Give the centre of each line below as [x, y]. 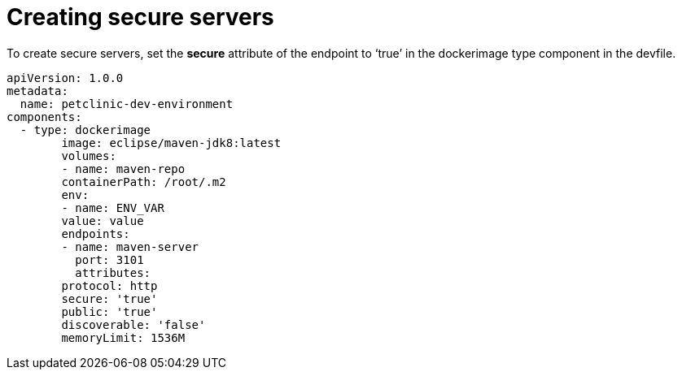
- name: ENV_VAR [113, 207]
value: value [103, 220]
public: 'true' [109, 311]
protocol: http [109, 285]
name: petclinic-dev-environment [127, 104]
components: [44, 117]
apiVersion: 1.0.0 [65, 78]
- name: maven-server [130, 246]
